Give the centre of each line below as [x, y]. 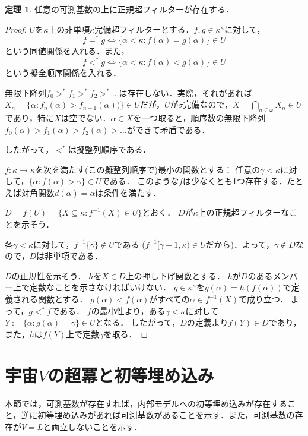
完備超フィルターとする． [144, 29]
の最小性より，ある [128, 310]
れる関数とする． [54, 299]
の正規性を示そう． [49, 275]
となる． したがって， [138, 322]
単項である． [78, 256]
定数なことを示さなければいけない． [100, 287]
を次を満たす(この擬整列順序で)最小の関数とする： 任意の [148, 169]
